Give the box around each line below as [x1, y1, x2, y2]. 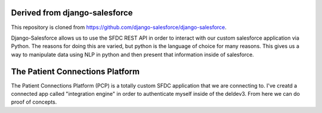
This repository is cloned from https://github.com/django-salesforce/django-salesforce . [11, 24, 227, 31]
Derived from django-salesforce [11, 8, 134, 18]
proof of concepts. [11, 98, 57, 106]
